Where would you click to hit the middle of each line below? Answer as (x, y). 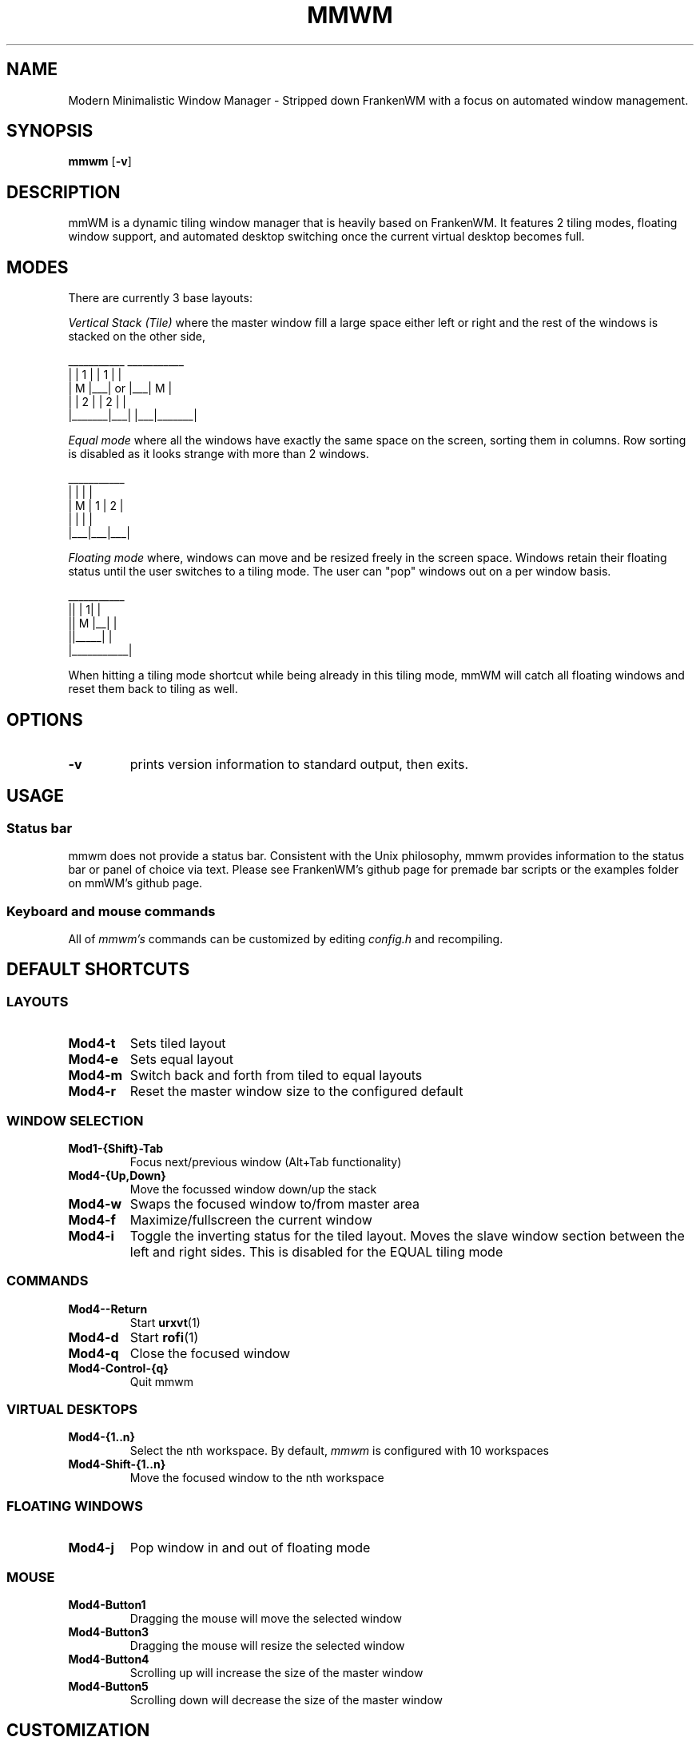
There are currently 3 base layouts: (160, 298)
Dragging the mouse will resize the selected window (267, 1645)
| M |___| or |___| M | (120, 388)
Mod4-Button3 (109, 1631)
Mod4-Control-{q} (118, 1368)
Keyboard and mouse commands (111, 911)
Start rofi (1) (164, 1337)
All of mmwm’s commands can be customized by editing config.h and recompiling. (286, 938)
